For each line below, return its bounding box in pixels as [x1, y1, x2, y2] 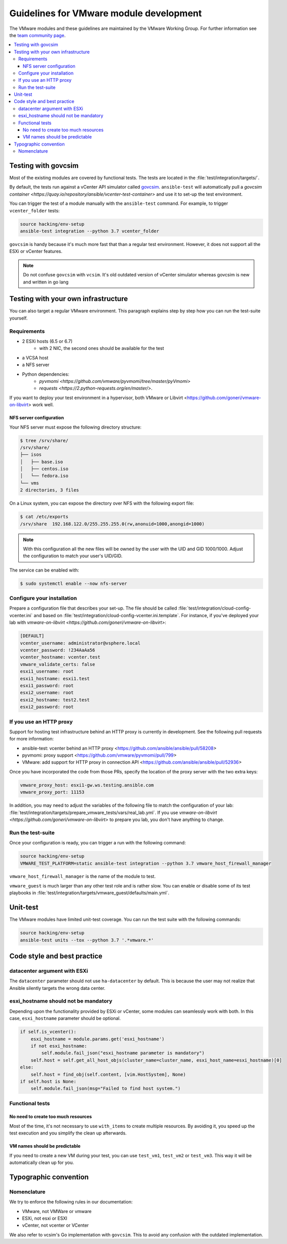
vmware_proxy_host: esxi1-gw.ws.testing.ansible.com [20, 782, 154, 788]
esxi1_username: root [20, 668, 74, 674]
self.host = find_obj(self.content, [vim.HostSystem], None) [30, 1072, 186, 1077]
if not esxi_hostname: [30, 1043, 87, 1049]
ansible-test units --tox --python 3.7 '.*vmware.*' [20, 937, 154, 943]
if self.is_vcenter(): [20, 1029, 77, 1035]
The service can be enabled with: [9, 567, 80, 573]
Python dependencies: [22, 371, 69, 377]
